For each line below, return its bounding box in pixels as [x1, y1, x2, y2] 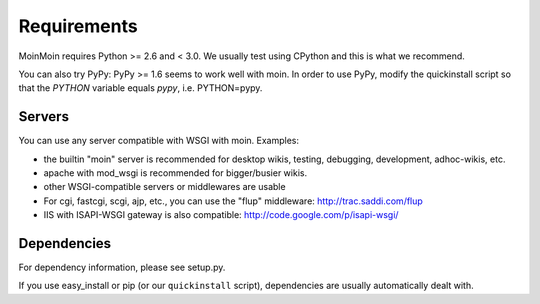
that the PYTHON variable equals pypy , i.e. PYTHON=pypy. [18, 82, 263, 94]
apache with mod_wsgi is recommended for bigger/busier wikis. [43, 167, 308, 179]
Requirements [18, 15, 139, 37]
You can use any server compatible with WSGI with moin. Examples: [18, 135, 300, 147]
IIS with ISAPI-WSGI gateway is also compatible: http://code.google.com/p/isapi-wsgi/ [43, 209, 399, 221]
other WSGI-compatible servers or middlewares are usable [43, 181, 286, 193]
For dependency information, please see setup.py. [18, 261, 226, 274]
